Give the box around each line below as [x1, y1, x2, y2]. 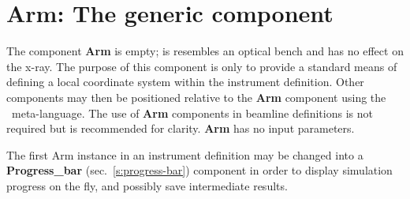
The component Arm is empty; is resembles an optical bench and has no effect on [6, 43, 404, 59]
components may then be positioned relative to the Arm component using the [6, 88, 386, 105]
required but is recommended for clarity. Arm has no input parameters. [6, 120, 355, 137]
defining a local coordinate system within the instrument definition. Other [6, 73, 364, 90]
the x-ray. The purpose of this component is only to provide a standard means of [6, 58, 397, 74]
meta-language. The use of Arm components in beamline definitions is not [11, 104, 373, 121]
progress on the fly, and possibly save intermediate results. [6, 177, 288, 193]
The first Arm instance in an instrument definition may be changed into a [6, 146, 363, 163]
